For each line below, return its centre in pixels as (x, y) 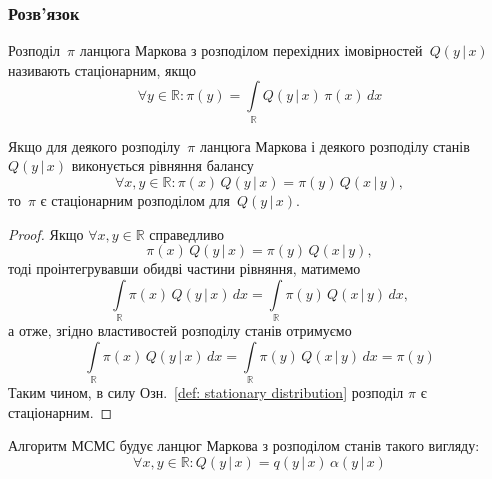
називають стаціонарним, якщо (102, 69)
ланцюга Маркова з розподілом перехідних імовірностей (251, 50)
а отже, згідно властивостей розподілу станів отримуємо (180, 330)
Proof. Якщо (46, 233)
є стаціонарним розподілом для (135, 199)
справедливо (186, 233)
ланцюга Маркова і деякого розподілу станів (334, 145)
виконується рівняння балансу (162, 165)
